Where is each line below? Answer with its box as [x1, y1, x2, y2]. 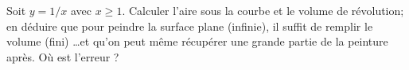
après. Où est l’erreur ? [6, 48, 119, 64]
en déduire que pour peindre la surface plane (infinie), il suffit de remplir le [6, 17, 373, 34]
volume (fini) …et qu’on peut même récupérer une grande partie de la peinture [6, 33, 388, 50]
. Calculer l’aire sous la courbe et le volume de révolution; [122, 2, 404, 18]
